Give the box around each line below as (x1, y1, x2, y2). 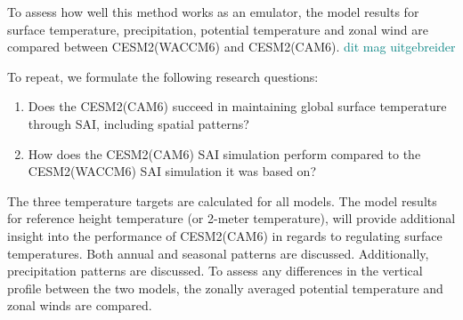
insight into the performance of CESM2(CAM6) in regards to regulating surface (7, 226, 443, 244)
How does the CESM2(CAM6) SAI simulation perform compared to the (28, 144, 421, 163)
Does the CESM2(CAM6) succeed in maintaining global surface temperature (28, 97, 447, 116)
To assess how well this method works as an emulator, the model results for (7, 3, 419, 20)
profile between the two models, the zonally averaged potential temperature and (7, 278, 443, 297)
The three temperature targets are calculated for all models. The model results (7, 191, 437, 210)
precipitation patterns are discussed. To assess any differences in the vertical (7, 261, 423, 280)
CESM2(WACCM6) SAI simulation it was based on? (28, 162, 316, 180)
